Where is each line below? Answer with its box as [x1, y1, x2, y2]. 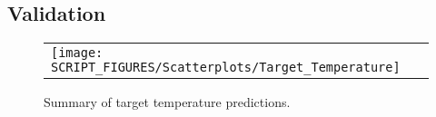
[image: [51, 45, 104, 61]
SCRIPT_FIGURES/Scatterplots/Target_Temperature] [51, 60, 401, 75]
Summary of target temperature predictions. [44, 93, 291, 112]
